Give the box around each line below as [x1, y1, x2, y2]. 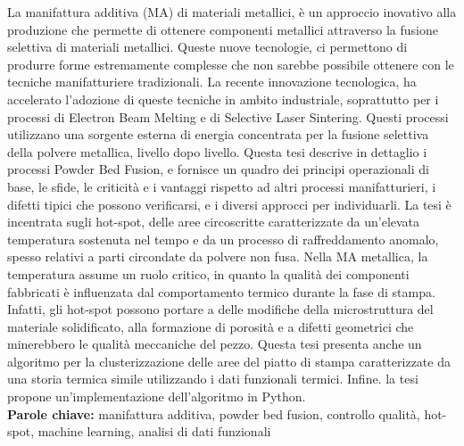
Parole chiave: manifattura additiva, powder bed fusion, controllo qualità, [7, 404, 420, 423]
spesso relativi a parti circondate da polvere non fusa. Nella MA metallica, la [7, 247, 428, 266]
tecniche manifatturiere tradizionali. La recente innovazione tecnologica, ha [7, 72, 417, 91]
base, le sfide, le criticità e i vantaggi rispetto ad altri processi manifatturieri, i [7, 177, 436, 195]
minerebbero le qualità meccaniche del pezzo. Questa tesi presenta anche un [7, 334, 422, 353]
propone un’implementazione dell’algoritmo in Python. [7, 387, 306, 406]
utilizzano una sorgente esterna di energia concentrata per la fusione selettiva [7, 125, 429, 144]
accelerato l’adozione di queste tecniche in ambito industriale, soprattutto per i [7, 89, 439, 108]
